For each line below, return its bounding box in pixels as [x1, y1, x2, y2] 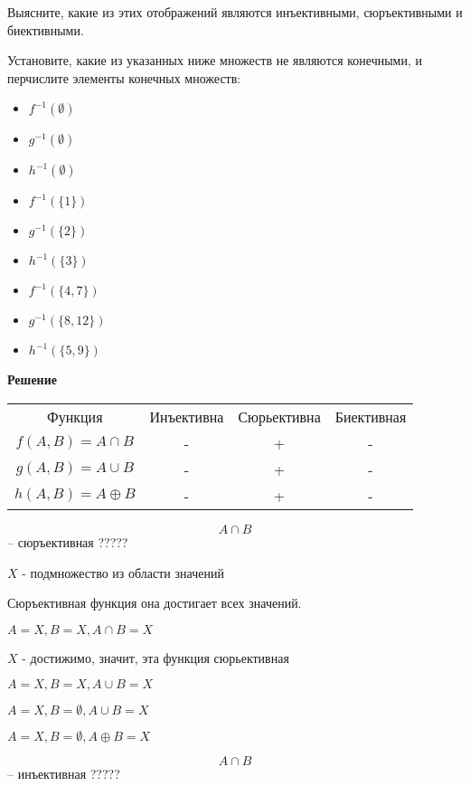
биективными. [7, 20, 84, 39]
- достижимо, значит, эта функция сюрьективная [22, 648, 289, 667]
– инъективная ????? [7, 764, 120, 783]
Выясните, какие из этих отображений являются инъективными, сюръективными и [7, 3, 463, 21]
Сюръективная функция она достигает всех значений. [7, 593, 302, 612]
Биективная [334, 405, 407, 427]
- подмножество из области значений [22, 563, 224, 582]
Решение [7, 370, 57, 389]
